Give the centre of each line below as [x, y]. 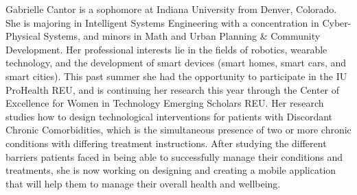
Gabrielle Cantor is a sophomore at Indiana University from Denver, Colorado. [171, 9]
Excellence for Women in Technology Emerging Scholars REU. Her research [165, 103]
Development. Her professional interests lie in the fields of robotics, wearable [166, 49]
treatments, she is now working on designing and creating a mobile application [171, 170]
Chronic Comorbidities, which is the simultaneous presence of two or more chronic [178, 130]
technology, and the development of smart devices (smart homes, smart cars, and [176, 63]
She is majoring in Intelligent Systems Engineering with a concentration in [162, 22]
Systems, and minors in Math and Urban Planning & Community [182, 36]
